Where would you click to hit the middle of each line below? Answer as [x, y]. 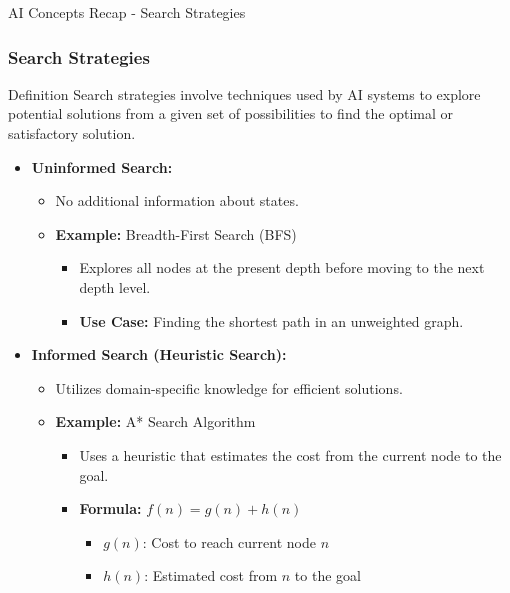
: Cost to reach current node [229, 541]
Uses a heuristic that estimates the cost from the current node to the [290, 454]
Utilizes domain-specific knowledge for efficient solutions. [229, 387]
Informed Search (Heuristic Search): [159, 354]
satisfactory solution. [72, 133]
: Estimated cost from [211, 575]
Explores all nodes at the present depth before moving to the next [282, 267]
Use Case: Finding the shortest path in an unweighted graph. [271, 320]
